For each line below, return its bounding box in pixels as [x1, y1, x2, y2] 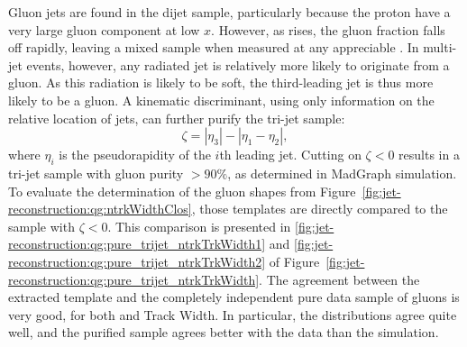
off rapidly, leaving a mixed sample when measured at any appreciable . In [8, 38, 419, 57]
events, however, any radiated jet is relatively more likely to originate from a [26, 55, 450, 74]
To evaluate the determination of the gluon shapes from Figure [8, 181, 356, 200]
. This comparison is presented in [107, 216, 291, 235]
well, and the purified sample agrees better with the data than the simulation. [8, 323, 439, 342]
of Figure [269, 251, 320, 270]
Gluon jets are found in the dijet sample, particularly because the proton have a [8, 3, 451, 21]
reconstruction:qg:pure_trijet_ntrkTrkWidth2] [8, 251, 266, 270]
